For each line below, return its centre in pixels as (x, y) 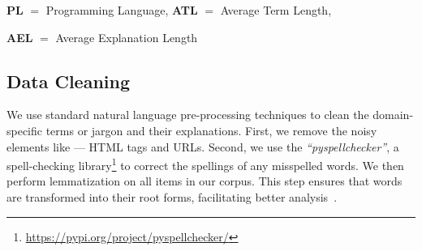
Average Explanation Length (127, 37)
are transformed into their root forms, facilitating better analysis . (172, 197)
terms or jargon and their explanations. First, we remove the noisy (211, 130)
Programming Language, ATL (122, 10)
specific (25, 130)
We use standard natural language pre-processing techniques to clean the (188, 115)
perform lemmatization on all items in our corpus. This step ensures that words (205, 181)
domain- (393, 115)
